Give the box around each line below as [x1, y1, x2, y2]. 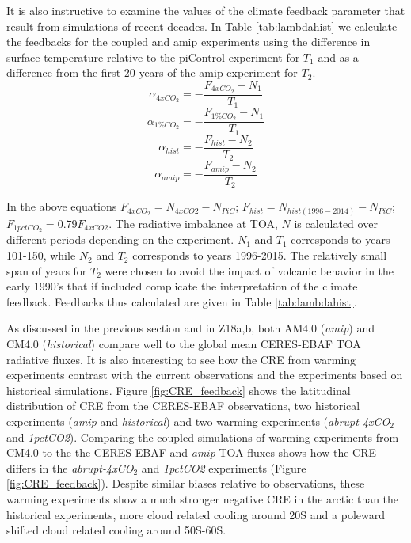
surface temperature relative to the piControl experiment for [6, 48, 300, 65]
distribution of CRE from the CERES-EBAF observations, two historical [6, 397, 360, 414]
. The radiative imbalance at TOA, [108, 215, 278, 231]
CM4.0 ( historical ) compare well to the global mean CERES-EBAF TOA [6, 336, 361, 352]
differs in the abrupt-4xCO [6, 459, 134, 476]
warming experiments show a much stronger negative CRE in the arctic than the [6, 490, 399, 507]
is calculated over [294, 215, 378, 231]
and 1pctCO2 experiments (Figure [141, 459, 306, 476]
